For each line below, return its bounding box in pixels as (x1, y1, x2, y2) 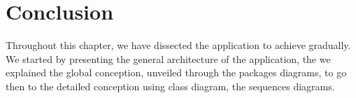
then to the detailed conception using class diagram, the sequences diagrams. (6, 78, 335, 93)
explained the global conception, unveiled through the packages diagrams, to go (6, 65, 347, 80)
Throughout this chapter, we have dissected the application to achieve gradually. (6, 38, 351, 52)
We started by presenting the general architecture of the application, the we (6, 51, 331, 66)
